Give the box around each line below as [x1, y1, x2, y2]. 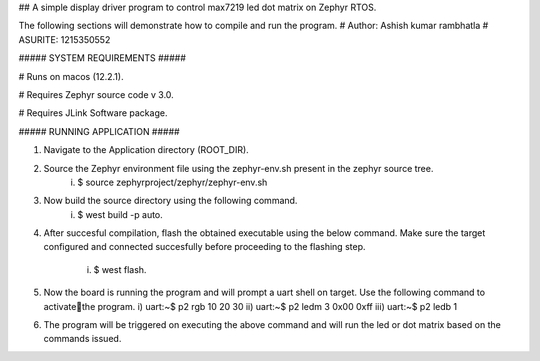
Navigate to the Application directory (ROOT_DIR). [43, 144, 249, 156]
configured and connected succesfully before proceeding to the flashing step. [43, 241, 366, 253]
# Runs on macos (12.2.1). [18, 70, 124, 82]
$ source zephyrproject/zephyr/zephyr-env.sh [77, 176, 268, 188]
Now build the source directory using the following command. [43, 195, 298, 207]
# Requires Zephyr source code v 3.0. [18, 88, 174, 100]
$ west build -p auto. [77, 208, 164, 220]
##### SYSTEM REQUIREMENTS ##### [18, 52, 187, 64]
